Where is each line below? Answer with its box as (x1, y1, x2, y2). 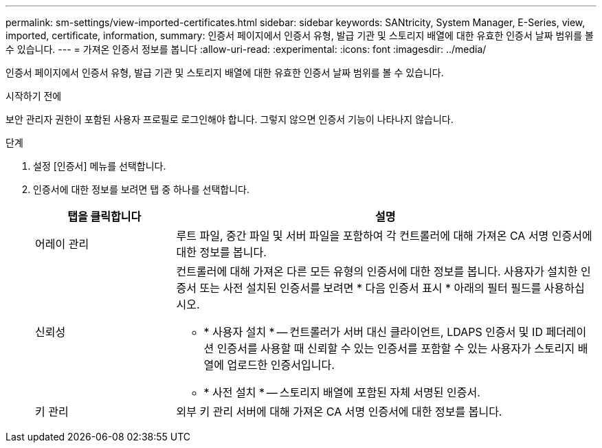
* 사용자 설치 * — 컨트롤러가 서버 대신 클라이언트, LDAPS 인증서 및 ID (203, 325, 543, 339)
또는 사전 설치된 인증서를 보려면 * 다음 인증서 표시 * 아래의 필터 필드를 (199, 281, 542, 295)
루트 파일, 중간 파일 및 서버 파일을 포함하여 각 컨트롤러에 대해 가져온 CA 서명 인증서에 (176, 229, 592, 243)
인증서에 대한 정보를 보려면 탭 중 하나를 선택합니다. (33, 183, 249, 195)
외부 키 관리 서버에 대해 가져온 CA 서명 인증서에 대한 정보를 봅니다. (176, 405, 502, 418)
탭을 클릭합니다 (67, 210, 142, 223)
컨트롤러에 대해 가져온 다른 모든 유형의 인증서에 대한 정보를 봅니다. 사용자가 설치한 (176, 265, 578, 278)
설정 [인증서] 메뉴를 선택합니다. (33, 160, 166, 172)
